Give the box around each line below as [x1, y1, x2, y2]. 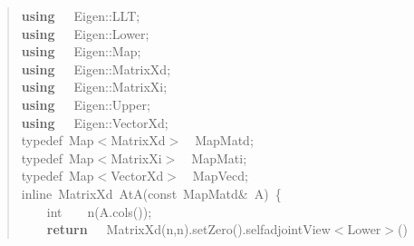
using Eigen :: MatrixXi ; [21, 77, 168, 96]
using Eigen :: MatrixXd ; [21, 59, 171, 78]
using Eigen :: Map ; [21, 42, 141, 61]
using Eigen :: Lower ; [21, 24, 149, 43]
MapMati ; [191, 148, 247, 167]
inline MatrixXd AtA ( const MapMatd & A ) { [21, 183, 282, 202]
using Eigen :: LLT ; [21, 6, 140, 25]
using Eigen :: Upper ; [21, 94, 150, 113]
